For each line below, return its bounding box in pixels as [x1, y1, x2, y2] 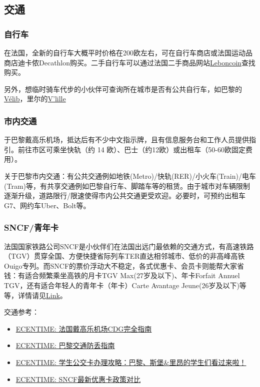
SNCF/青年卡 [4, 221, 59, 234]
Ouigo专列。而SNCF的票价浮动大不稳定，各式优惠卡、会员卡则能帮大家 [4, 260, 237, 271]
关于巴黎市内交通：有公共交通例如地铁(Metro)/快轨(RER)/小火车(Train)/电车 [4, 170, 256, 181]
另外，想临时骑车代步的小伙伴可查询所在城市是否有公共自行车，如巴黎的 [4, 83, 242, 94]
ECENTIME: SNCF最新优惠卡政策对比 [15, 374, 141, 384]
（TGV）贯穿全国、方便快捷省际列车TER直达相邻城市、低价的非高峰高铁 [4, 251, 245, 261]
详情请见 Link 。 [17, 290, 67, 300]
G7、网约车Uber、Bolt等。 [4, 200, 90, 210]
